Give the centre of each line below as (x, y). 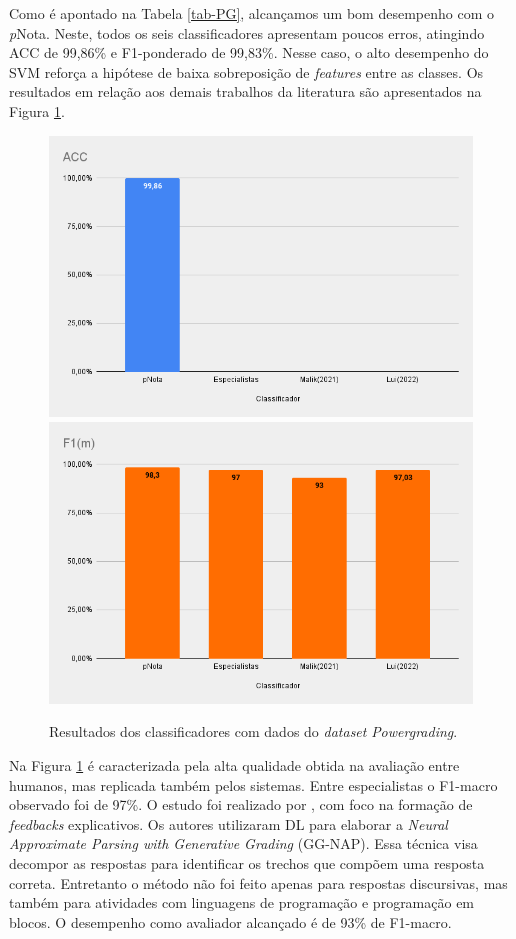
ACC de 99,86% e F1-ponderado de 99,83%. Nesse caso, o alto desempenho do (249, 52)
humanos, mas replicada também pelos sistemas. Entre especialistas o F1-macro (253, 784)
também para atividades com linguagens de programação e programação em (242, 902)
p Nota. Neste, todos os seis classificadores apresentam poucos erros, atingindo (247, 32)
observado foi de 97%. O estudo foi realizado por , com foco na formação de (241, 804)
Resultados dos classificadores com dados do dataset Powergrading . (253, 731)
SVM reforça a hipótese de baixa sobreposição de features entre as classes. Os (246, 71)
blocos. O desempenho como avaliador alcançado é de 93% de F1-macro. (230, 921)
